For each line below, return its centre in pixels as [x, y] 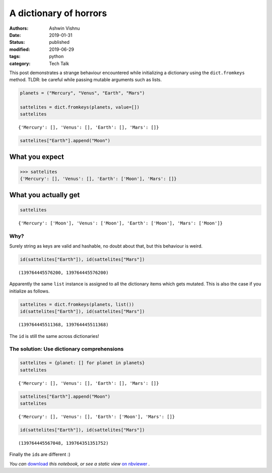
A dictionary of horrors [58, 13]
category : [20, 64]
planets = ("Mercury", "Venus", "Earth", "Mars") [82, 93]
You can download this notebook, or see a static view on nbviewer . [80, 463]
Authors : [19, 28]
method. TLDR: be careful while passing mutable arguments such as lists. [86, 80]
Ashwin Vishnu [64, 28]
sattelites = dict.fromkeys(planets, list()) [77, 304]
